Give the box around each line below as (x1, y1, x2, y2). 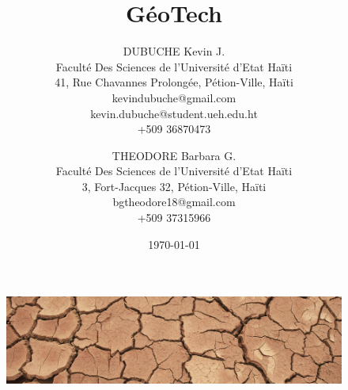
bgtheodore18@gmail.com (112, 193, 236, 210)
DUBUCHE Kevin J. (123, 43, 225, 59)
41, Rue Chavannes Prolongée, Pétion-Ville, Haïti (55, 74, 293, 90)
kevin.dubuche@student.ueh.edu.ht (90, 105, 258, 121)
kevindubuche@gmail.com (112, 89, 236, 105)
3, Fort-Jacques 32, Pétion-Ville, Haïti (81, 178, 267, 194)
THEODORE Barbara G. (112, 147, 236, 163)
